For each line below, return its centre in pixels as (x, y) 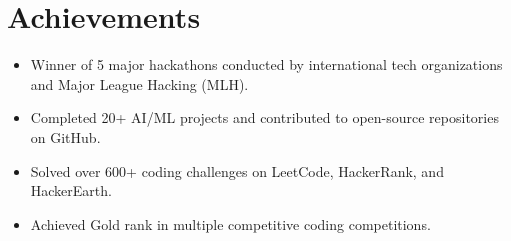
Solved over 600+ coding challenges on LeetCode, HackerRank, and (237, 170)
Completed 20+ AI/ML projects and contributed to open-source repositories (264, 117)
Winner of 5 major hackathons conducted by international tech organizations (266, 64)
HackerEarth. (71, 190)
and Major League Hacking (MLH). (139, 83)
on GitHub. (65, 136)
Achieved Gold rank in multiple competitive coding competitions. (230, 223)
